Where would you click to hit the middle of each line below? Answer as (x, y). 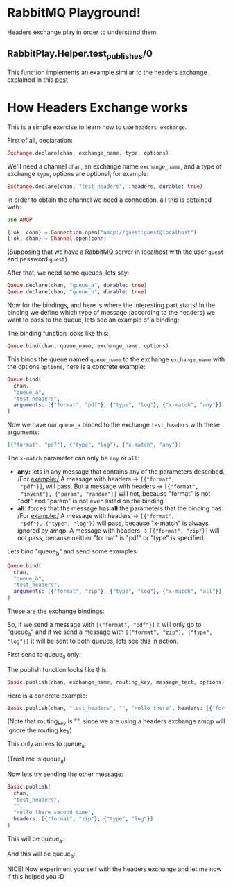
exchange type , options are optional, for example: (78, 173)
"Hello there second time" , (54, 813)
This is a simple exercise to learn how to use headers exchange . (97, 127)
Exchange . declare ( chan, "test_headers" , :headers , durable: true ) (105, 186)
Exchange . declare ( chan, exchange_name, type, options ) (88, 153)
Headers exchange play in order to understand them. (83, 32)
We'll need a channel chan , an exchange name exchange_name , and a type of (114, 166)
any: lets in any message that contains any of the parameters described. (121, 472)
